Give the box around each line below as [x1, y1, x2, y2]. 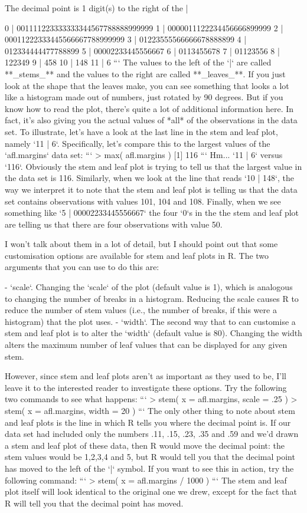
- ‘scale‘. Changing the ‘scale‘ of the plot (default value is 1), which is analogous [5, 281, 293, 293]
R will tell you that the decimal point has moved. [5, 496, 184, 509]
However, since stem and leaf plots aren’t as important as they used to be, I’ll [5, 370, 286, 382]
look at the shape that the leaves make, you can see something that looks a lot [5, 79, 289, 91]
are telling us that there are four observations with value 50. [5, 218, 223, 230]
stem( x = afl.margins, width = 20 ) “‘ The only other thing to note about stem [5, 405, 295, 416]
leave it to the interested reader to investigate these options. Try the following [5, 381, 287, 393]
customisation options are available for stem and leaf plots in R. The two [5, 249, 269, 261]
